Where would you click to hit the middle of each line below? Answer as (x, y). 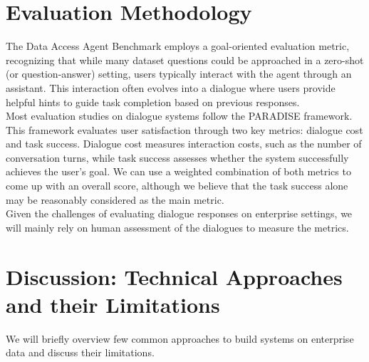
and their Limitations (113, 304)
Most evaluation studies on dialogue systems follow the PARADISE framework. (179, 116)
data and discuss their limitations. (80, 352)
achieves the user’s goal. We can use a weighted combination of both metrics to (178, 171)
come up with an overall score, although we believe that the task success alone (177, 186)
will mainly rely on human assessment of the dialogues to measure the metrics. (177, 227)
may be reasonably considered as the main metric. (115, 199)
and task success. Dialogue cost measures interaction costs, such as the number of (184, 144)
